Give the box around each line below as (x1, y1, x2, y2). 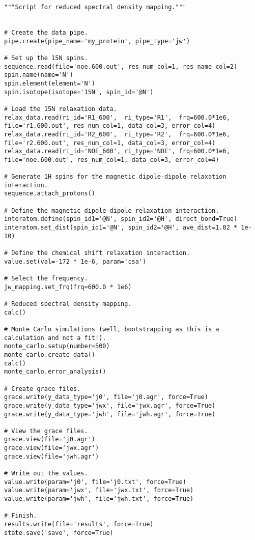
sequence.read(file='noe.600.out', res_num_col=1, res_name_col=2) (4, 63, 238, 70)
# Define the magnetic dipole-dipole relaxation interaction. (4, 207, 219, 214)
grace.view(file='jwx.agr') (4, 444, 99, 452)
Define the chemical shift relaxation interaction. (11, 249, 190, 257)
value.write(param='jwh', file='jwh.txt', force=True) (4, 495, 194, 503)
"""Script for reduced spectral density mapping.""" (4, 4, 186, 11)
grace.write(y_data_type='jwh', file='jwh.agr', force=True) (4, 410, 216, 418)
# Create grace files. (4, 385, 81, 392)
